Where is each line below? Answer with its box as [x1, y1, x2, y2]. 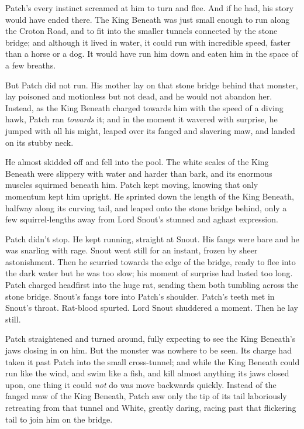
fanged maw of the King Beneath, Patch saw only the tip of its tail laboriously [5, 390, 287, 402]
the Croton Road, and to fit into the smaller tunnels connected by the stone [5, 25, 278, 37]
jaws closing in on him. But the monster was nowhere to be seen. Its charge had [5, 344, 292, 356]
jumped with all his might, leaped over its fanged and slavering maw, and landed [5, 124, 295, 136]
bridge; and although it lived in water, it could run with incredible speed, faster [5, 36, 291, 48]
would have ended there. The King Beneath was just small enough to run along [5, 13, 290, 25]
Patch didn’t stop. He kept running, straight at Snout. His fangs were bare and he [5, 232, 299, 245]
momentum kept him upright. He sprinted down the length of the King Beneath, [5, 190, 294, 202]
